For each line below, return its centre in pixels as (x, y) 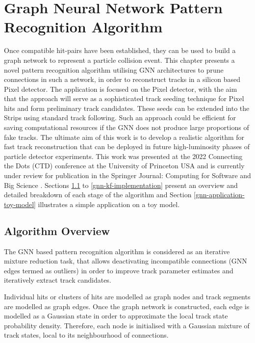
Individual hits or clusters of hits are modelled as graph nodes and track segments (127, 296)
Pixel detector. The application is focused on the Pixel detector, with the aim (121, 89)
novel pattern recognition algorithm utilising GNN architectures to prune (114, 69)
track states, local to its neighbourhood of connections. (86, 335)
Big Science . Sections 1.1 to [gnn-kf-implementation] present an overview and (121, 185)
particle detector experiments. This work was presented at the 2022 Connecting (123, 156)
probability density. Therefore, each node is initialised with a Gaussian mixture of (127, 325)
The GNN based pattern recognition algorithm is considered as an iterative (117, 251)
